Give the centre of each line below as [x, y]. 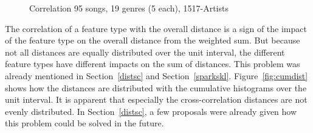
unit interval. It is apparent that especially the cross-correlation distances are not [156, 99]
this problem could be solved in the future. [84, 123]
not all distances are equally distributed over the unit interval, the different [145, 52]
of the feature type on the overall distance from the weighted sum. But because [153, 40]
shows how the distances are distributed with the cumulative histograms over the [156, 87]
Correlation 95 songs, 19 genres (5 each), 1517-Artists [129, 8]
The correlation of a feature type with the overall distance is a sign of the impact [156, 28]
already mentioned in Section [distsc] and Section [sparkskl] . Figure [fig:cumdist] [156, 75]
